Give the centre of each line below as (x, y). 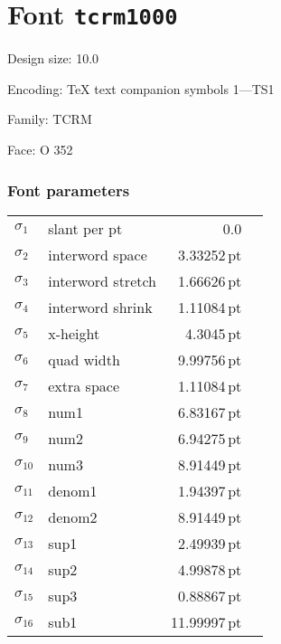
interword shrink (100, 307)
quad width (84, 359)
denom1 (73, 490)
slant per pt (85, 228)
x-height (74, 333)
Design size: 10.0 (53, 58)
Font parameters (69, 189)
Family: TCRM (50, 119)
